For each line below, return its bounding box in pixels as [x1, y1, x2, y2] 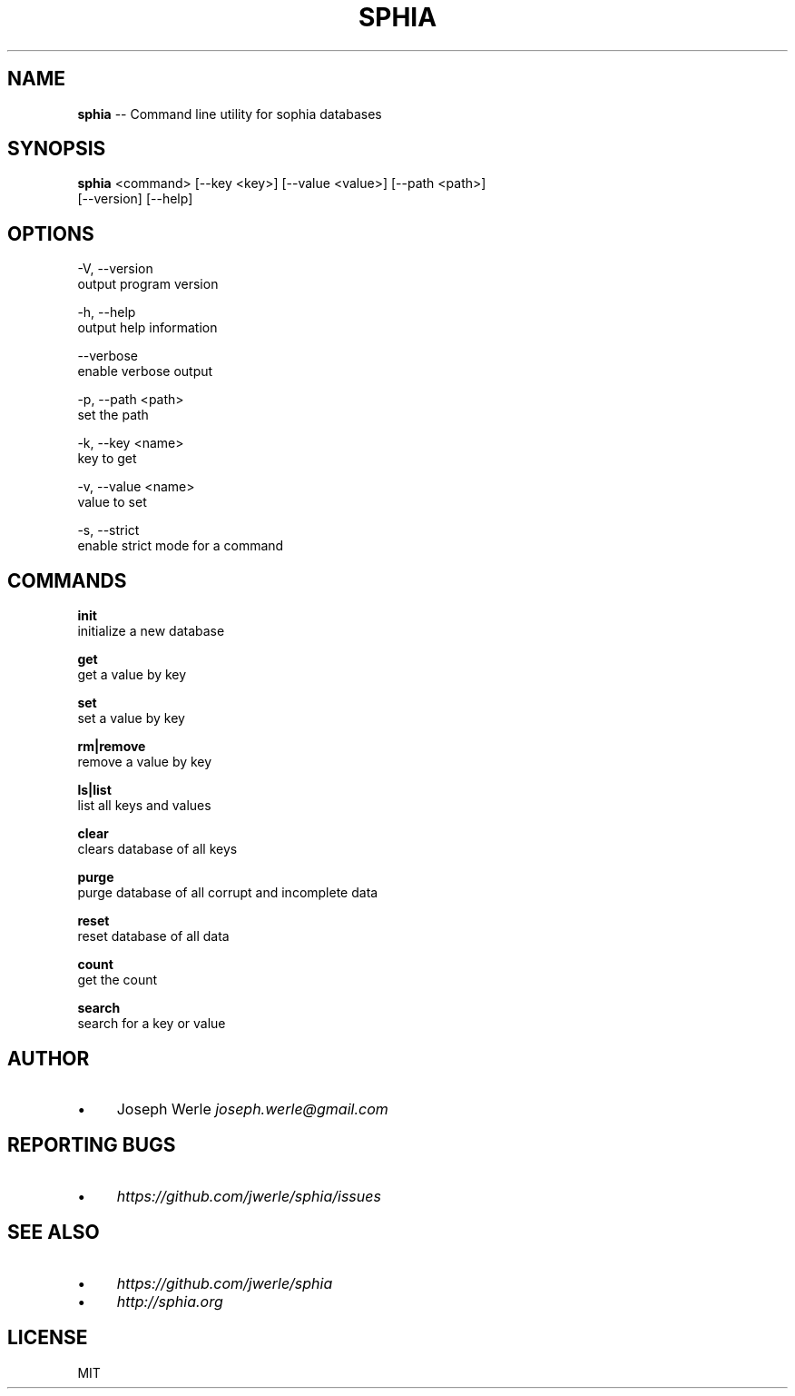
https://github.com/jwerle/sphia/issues [116, 1186, 381, 1205]
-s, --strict [77, 522, 140, 539]
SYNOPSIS [7, 137, 106, 161]
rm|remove [77, 738, 146, 755]
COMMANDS [7, 569, 127, 592]
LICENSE [7, 1326, 88, 1350]
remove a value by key [77, 754, 212, 770]
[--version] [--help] [77, 191, 193, 207]
